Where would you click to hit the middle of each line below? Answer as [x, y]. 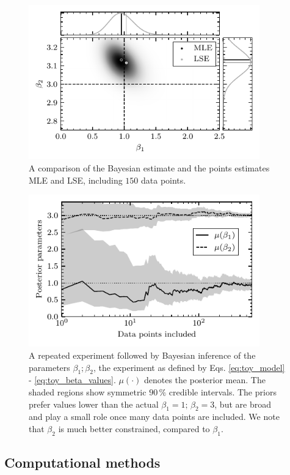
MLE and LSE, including [76, 180]
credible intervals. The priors [223, 392]
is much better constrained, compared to [134, 429]
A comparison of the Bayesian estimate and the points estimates [149, 168]
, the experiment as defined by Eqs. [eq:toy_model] [189, 367]
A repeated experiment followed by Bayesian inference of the [142, 355]
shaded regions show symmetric [88, 392]
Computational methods [82, 462]
